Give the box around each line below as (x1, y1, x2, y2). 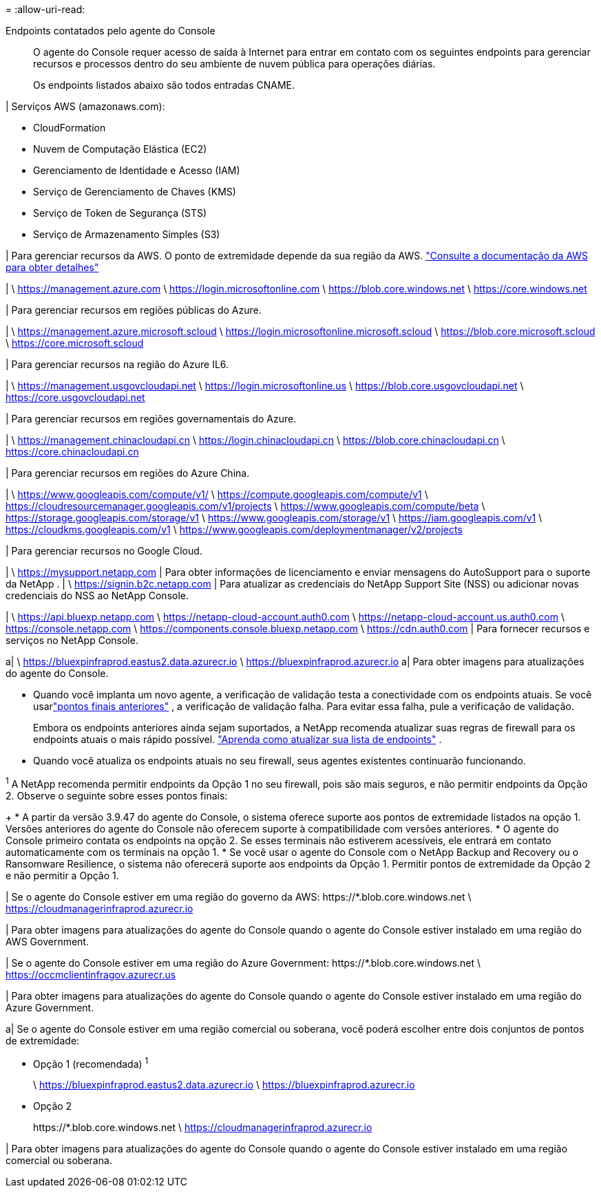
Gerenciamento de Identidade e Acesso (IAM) (33, 164, 240, 176)
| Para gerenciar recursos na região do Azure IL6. (6, 358, 229, 370)
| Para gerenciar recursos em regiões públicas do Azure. (6, 304, 262, 316)
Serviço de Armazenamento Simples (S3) (33, 228, 220, 240)
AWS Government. (6, 935, 89, 947)
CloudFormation (33, 122, 106, 133)
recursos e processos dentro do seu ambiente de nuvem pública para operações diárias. (33, 58, 436, 69)
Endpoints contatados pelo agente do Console (6, 25, 215, 36)
